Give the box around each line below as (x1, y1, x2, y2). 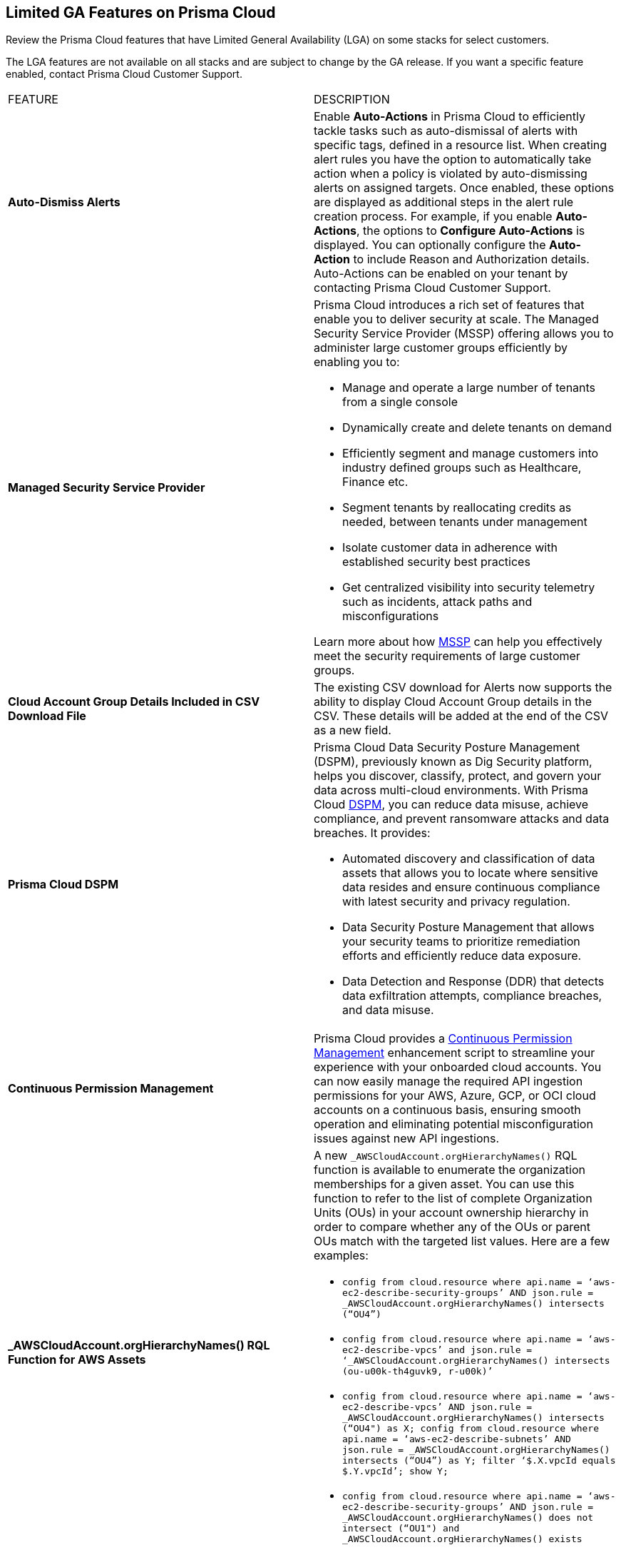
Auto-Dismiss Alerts (8, 195, 120, 210)
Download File (8, 709, 86, 724)
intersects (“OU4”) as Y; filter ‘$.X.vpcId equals (342, 1455, 616, 1467)
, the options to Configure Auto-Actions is (356, 223, 585, 238)
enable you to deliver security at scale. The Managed (314, 312, 599, 327)
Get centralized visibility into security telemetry (342, 580, 595, 595)
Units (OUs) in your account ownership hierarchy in (314, 1205, 589, 1220)
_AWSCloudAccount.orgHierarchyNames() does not (342, 1512, 594, 1524)
